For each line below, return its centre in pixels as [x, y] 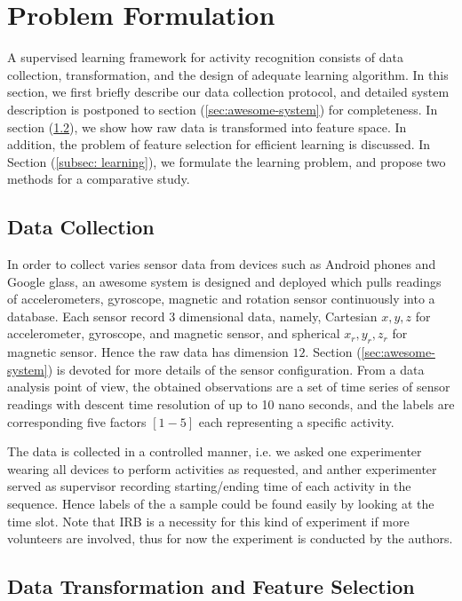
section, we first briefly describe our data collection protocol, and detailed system [228, 92]
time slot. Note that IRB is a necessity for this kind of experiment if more [208, 521]
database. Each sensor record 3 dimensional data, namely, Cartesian [192, 316]
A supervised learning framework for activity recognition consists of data [205, 57]
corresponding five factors [77, 421]
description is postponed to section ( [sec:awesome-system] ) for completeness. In [223, 109]
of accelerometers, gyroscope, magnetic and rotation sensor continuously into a [221, 299]
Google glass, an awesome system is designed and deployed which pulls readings [224, 281]
